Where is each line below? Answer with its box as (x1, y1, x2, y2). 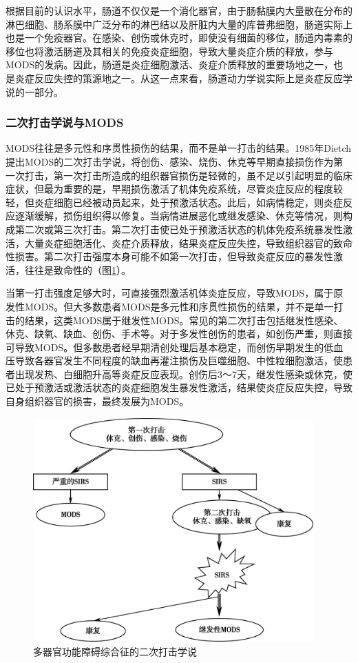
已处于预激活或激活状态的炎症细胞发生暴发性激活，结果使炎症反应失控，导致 (6, 380, 352, 395)
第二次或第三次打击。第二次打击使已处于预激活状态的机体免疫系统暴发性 (14, 221, 343, 236)
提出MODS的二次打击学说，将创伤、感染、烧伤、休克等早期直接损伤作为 (6, 154, 334, 168)
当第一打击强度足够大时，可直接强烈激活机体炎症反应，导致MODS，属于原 (6, 286, 344, 300)
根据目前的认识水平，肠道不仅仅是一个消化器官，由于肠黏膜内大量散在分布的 (6, 3, 352, 17)
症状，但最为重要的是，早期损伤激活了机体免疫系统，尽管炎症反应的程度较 (6, 181, 343, 196)
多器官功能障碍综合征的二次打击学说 (33, 644, 197, 659)
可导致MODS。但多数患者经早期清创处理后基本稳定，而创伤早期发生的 (6, 339, 324, 354)
